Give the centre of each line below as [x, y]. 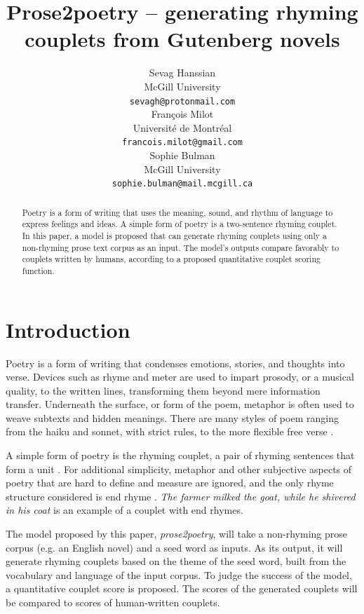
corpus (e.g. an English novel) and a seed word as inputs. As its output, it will [174, 547]
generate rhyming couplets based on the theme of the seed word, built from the [176, 561]
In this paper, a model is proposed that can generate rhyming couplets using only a [174, 235]
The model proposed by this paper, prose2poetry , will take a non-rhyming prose [176, 534]
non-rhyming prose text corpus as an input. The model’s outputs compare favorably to [181, 247]
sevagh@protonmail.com [182, 101]
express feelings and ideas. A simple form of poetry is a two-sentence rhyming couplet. [180, 224]
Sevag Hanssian [182, 73]
